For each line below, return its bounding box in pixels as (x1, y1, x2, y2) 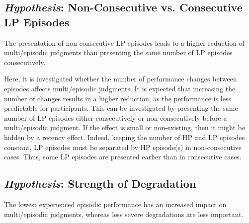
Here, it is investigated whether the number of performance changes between (4, 74, 237, 84)
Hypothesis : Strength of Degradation (4, 176, 196, 191)
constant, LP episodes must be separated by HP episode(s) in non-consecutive (4, 142, 242, 152)
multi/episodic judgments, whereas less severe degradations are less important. (4, 209, 244, 219)
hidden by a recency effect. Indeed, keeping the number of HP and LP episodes (4, 132, 245, 142)
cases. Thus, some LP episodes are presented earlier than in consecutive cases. (4, 151, 242, 162)
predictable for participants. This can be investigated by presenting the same (4, 103, 238, 113)
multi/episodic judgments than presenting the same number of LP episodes (4, 47, 233, 58)
